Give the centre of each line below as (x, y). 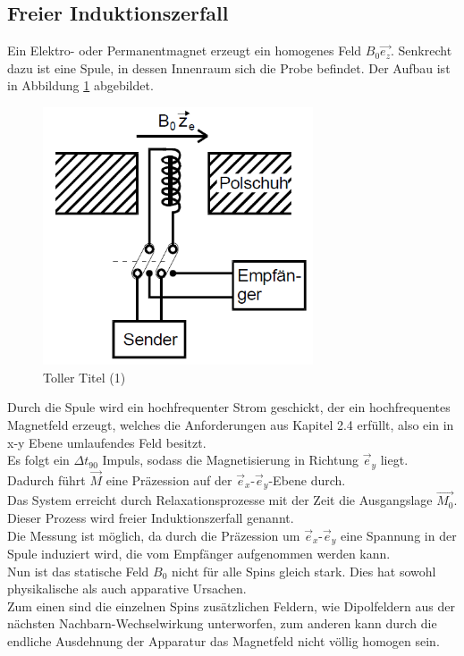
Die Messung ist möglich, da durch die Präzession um (154, 535)
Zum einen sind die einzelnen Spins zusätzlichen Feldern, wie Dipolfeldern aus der (231, 606)
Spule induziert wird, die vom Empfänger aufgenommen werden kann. (199, 554)
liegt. (394, 460)
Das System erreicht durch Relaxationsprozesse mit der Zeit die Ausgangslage (220, 500)
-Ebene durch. (307, 479)
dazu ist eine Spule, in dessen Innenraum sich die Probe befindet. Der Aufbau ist (229, 67)
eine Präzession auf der (169, 479)
